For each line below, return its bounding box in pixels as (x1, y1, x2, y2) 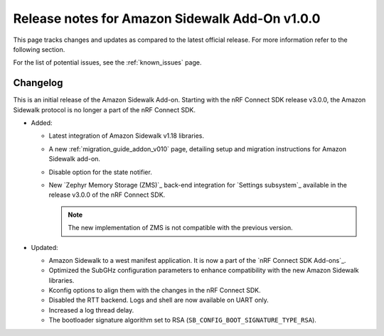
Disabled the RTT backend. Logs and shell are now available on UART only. (48, 296, 270, 305)
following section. (13, 45, 65, 53)
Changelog (13, 77, 63, 89)
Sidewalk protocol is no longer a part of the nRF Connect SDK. (13, 105, 196, 114)
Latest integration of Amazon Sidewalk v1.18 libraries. (48, 131, 205, 140)
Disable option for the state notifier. (48, 168, 152, 176)
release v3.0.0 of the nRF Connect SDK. (48, 190, 166, 199)
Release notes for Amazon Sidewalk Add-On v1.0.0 (13, 11, 321, 26)
